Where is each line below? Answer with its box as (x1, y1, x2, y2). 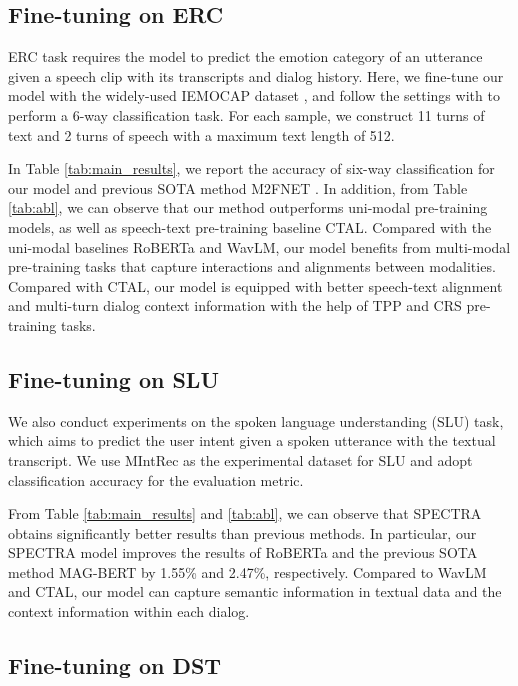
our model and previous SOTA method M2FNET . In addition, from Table (8, 177, 468, 198)
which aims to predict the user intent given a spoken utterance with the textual (8, 430, 496, 451)
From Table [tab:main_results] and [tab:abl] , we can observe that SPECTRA (8, 503, 482, 524)
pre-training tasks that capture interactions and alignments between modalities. (8, 256, 496, 277)
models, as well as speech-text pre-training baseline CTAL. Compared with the (8, 216, 492, 237)
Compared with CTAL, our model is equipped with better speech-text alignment (8, 275, 503, 296)
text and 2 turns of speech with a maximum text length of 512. (8, 124, 395, 145)
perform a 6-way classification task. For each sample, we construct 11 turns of (8, 104, 485, 125)
